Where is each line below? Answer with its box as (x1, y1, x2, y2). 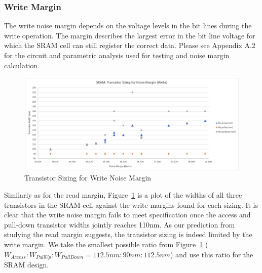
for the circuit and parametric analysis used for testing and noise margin (4, 50, 230, 60)
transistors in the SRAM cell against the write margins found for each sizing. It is (4, 199, 258, 210)
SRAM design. (4, 259, 49, 270)
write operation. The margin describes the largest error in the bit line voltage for (4, 30, 255, 40)
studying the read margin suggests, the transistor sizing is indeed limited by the (4, 229, 252, 240)
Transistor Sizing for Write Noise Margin (24, 172, 152, 183)
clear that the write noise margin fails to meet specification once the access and (4, 209, 251, 220)
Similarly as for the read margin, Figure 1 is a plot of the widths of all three (4, 190, 242, 200)
